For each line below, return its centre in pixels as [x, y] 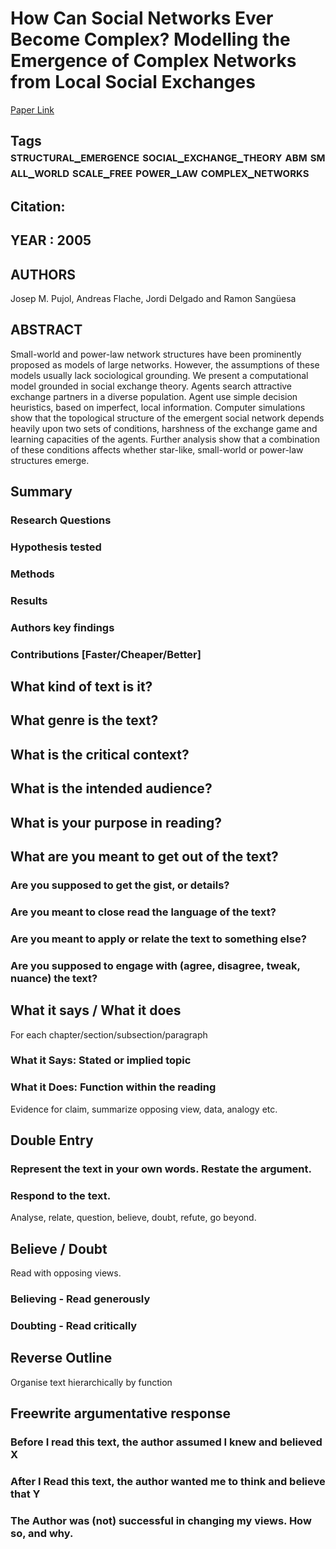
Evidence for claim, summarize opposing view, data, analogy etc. [144, 1109]
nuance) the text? [54, 978]
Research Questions [61, 520]
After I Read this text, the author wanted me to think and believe [168, 1482]
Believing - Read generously [80, 1299]
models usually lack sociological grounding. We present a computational [159, 375]
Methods [32, 574]
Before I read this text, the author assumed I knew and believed [166, 1442]
